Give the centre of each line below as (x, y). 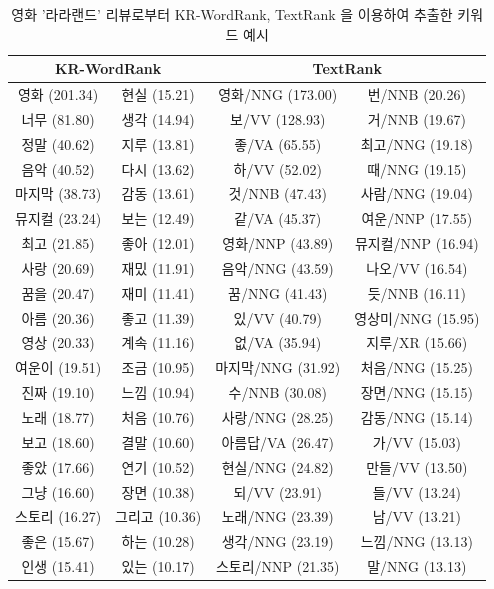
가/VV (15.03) (416, 441)
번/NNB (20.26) (416, 94)
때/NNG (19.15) (417, 168)
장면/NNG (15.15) (416, 392)
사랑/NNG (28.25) (277, 417)
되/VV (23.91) (277, 491)
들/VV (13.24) (416, 491)
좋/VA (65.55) (278, 143)
